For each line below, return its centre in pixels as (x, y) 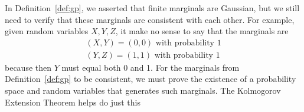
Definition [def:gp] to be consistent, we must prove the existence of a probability (151, 79)
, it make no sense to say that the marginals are (202, 31)
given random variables (47, 31)
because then (28, 67)
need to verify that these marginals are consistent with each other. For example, (150, 19)
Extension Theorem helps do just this (73, 102)
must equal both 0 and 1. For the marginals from (151, 67)
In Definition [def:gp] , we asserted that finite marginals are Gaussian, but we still (152, 8)
